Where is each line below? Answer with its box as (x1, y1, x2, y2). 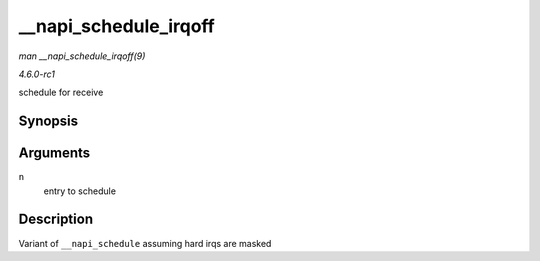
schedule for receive (18, 86, 104, 99)
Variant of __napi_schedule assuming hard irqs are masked (18, 237, 272, 249)
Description (18, 211, 94, 228)
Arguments (18, 145, 91, 162)
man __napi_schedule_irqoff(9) (18, 50, 146, 62)
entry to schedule (43, 185, 117, 197)
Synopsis (18, 113, 79, 130)
